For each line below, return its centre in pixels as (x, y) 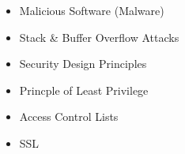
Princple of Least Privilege (84, 90)
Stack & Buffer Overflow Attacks (99, 37)
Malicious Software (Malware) (92, 10)
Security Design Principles (83, 64)
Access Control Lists (69, 116)
